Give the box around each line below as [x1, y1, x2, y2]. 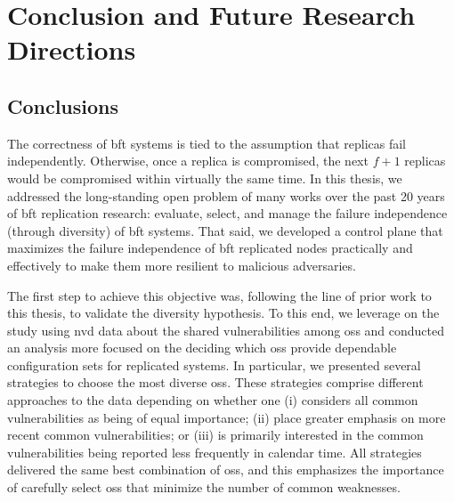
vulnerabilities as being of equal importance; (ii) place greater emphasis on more [7, 408, 446, 426]
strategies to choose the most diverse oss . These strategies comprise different [7, 373, 424, 392]
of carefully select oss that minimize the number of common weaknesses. [7, 478, 401, 497]
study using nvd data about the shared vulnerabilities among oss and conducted [7, 320, 445, 339]
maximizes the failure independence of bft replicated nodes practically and [7, 239, 413, 257]
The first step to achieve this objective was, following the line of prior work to [7, 286, 432, 304]
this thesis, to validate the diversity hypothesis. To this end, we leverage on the [7, 304, 440, 322]
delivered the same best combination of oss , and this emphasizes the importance [7, 460, 444, 479]
